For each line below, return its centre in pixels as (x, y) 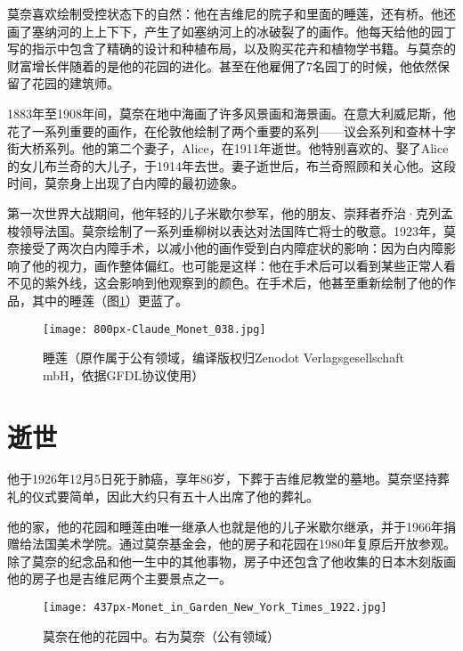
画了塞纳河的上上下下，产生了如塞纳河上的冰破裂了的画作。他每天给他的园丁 (231, 31)
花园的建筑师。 (75, 83)
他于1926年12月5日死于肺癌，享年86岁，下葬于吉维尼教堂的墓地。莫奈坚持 (222, 479)
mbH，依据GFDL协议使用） (124, 374)
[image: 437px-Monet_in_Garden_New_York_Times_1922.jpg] (215, 608)
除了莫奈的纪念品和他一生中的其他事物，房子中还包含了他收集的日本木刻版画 (231, 561)
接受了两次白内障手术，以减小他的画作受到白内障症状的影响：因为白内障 (231, 248)
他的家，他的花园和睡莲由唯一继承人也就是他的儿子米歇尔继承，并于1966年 (225, 526)
